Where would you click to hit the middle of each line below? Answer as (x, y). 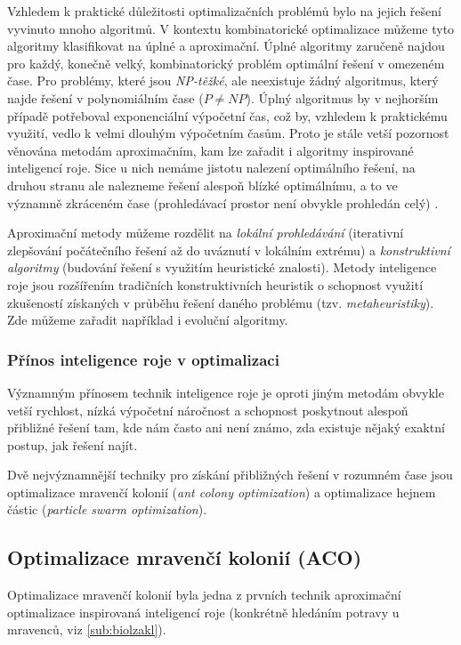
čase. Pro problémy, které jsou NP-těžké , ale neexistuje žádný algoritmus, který (223, 81)
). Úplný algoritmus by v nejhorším (342, 97)
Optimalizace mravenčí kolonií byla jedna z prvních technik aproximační (204, 595)
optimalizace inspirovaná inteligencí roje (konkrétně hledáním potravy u (203, 612)
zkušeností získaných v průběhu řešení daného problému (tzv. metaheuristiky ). (221, 302)
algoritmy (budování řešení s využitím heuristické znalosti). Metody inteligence (222, 267)
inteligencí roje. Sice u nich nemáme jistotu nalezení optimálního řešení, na (211, 168)
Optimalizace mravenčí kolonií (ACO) (185, 557)
